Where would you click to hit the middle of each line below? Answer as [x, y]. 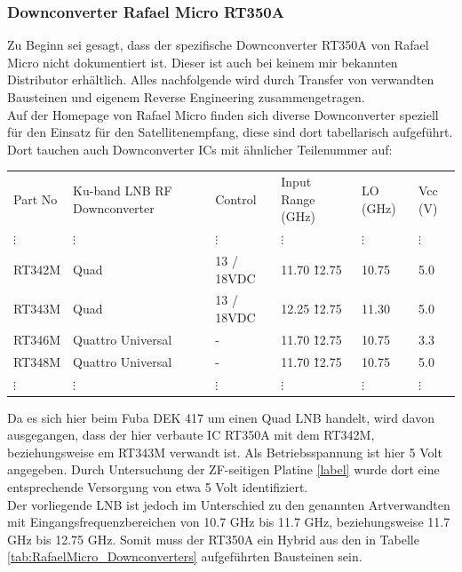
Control [236, 199]
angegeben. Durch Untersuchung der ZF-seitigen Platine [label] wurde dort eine [223, 469]
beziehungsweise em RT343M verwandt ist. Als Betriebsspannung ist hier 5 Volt [225, 452]
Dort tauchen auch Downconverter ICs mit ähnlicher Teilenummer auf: [200, 149]
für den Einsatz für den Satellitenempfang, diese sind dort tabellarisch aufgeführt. [230, 132]
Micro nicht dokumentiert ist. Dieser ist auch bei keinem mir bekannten [203, 62]
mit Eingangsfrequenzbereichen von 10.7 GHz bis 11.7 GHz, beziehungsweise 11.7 [229, 522]
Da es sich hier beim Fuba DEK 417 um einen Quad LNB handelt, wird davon [221, 417]
